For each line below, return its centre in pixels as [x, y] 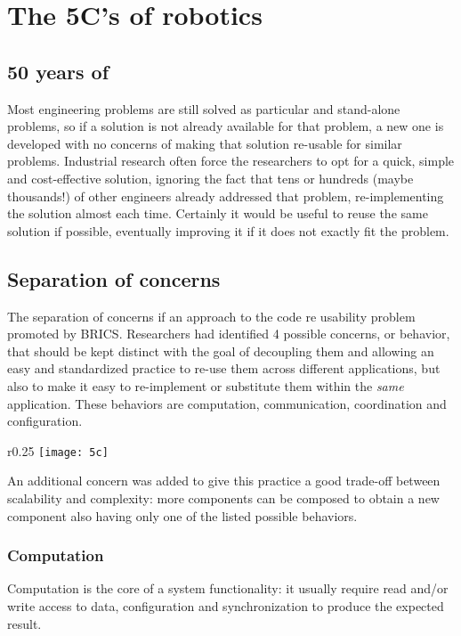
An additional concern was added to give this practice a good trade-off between [224, 481]
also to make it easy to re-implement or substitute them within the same [206, 385]
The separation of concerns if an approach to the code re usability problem [211, 316]
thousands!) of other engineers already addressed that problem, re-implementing [226, 196]
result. [24, 623]
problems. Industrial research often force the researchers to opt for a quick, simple [231, 161]
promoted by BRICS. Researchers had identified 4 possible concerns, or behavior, [229, 334]
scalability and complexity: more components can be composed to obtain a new [223, 497]
